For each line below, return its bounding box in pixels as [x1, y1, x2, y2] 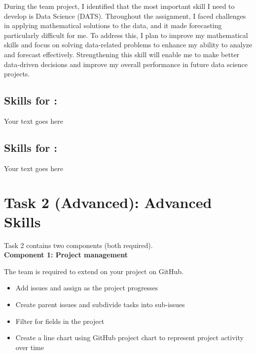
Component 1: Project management [4, 249, 128, 260]
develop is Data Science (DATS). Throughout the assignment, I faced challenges [4, 10, 246, 21]
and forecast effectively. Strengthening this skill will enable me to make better [4, 49, 240, 59]
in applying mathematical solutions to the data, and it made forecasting [4, 20, 222, 31]
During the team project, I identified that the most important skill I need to [4, 1, 235, 11]
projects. [4, 69, 30, 79]
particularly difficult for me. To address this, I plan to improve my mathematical [4, 30, 248, 40]
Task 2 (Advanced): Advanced [4, 192, 212, 212]
